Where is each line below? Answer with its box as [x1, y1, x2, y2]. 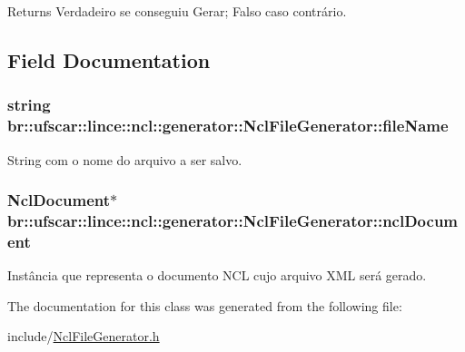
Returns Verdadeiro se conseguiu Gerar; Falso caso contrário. [7, 2, 347, 20]
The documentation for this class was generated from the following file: [7, 296, 402, 315]
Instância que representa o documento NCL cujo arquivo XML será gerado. [7, 266, 427, 285]
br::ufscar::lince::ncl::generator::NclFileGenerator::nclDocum [7, 209, 459, 231]
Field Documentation [7, 45, 211, 73]
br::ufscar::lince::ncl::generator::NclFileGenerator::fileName [7, 114, 449, 137]
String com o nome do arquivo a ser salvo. [7, 150, 242, 169]
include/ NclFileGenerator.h [7, 327, 160, 346]
